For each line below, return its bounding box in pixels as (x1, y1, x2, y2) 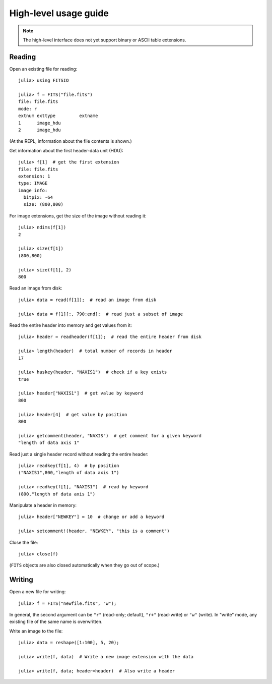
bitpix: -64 (23, 195, 53, 200)
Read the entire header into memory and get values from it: (9, 322, 132, 328)
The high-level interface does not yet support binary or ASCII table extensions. (23, 37, 186, 43)
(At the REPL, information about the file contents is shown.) (9, 138, 132, 144)
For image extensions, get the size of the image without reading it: (9, 212, 147, 219)
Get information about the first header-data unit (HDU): (9, 147, 123, 153)
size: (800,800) (23, 202, 64, 207)
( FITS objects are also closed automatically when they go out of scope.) (9, 562, 160, 568)
